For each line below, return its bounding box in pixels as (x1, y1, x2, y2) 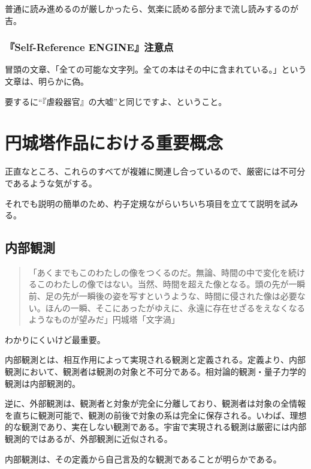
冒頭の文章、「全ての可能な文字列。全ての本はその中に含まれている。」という (5, 63, 307, 76)
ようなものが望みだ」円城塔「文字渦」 (28, 313, 180, 326)
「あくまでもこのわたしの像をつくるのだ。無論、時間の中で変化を (28, 266, 289, 278)
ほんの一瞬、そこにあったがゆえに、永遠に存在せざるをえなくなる (45, 301, 306, 314)
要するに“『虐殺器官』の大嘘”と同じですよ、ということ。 (5, 95, 227, 107)
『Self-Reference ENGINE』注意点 (5, 40, 174, 55)
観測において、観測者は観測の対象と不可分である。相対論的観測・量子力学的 (5, 365, 306, 378)
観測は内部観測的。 (5, 377, 80, 389)
